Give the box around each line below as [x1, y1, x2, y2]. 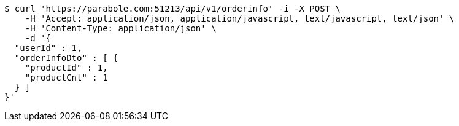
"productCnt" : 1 [25, 73, 108, 82]
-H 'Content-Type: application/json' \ [25, 23, 217, 33]
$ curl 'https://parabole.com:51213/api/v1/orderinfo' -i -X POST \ [4, 4, 341, 14]
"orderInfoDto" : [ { [14, 53, 118, 63]
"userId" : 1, [14, 43, 82, 53]
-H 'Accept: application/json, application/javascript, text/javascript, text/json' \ [25, 14, 455, 23]
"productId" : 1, [25, 63, 108, 73]
